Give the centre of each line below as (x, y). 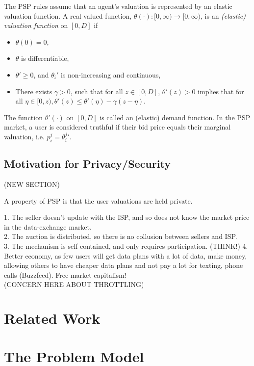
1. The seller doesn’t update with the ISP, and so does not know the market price (127, 217)
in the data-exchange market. (48, 226)
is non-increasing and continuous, (111, 74)
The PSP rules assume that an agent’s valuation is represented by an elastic (118, 6)
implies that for (221, 91)
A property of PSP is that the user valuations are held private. (98, 200)
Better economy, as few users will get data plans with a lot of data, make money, (126, 255)
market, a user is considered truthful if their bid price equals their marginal (117, 127)
